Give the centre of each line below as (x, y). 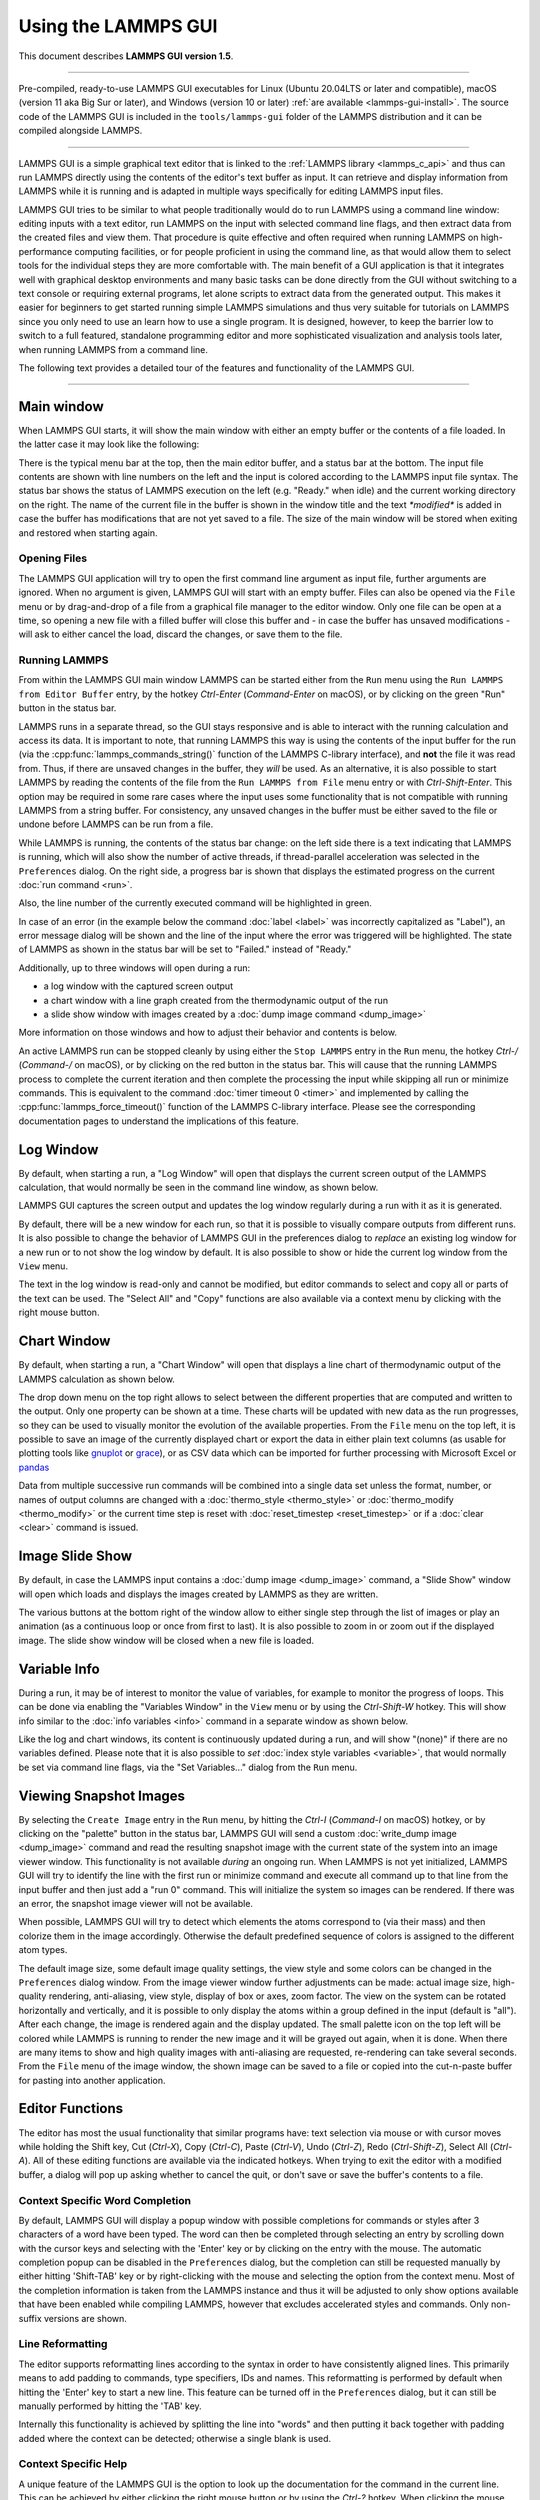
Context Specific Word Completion (105, 2200)
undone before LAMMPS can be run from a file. (116, 824)
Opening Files (53, 558)
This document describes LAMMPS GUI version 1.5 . (126, 56)
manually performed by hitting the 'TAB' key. (110, 2406)
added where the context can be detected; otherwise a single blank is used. (175, 2438)
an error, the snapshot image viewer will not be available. (136, 1903)
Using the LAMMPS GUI (118, 26)
